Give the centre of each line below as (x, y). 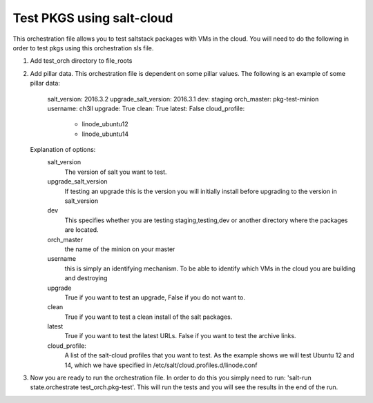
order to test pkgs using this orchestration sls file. (83, 48)
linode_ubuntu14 (105, 134)
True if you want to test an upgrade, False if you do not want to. (155, 297)
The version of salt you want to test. (116, 172)
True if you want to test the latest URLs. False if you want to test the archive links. (180, 336)
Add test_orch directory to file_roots (81, 61)
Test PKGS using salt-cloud (93, 18)
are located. (82, 230)
